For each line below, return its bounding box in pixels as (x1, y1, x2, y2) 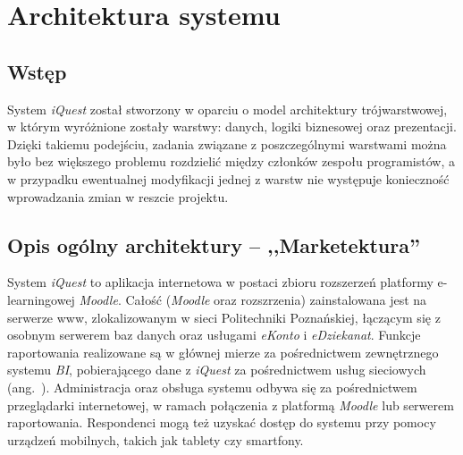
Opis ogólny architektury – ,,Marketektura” (7, 231, 420, 258)
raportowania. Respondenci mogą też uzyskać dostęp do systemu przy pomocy (7, 413, 436, 432)
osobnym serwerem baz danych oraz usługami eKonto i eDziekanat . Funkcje (7, 325, 421, 344)
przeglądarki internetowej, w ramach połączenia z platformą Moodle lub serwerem (7, 395, 454, 414)
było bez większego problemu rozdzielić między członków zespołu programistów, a (7, 152, 455, 171)
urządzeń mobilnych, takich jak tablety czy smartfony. (7, 430, 304, 449)
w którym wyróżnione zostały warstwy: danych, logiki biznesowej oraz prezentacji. (7, 117, 457, 136)
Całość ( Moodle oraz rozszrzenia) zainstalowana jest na (125, 290, 427, 308)
